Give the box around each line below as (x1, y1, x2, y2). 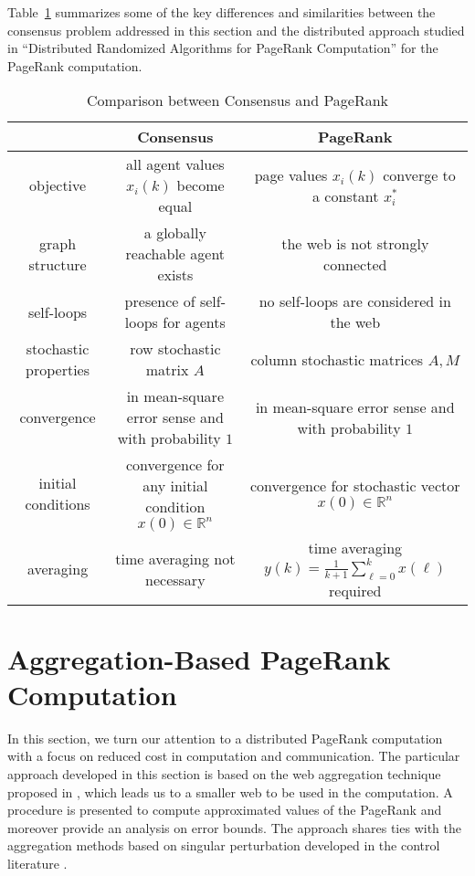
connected (323, 253, 387, 275)
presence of (124, 290, 195, 312)
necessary (145, 568, 206, 590)
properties (26, 359, 90, 381)
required (329, 579, 382, 601)
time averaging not (115, 547, 236, 569)
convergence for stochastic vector (249, 475, 460, 497)
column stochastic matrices (250, 348, 424, 370)
